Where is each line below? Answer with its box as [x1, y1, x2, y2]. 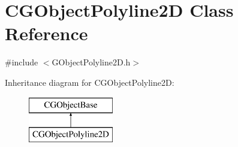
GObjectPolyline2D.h [52, 56, 131, 68]
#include [5, 56, 38, 68]
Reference [5, 21, 88, 46]
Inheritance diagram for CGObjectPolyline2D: [5, 76, 174, 88]
